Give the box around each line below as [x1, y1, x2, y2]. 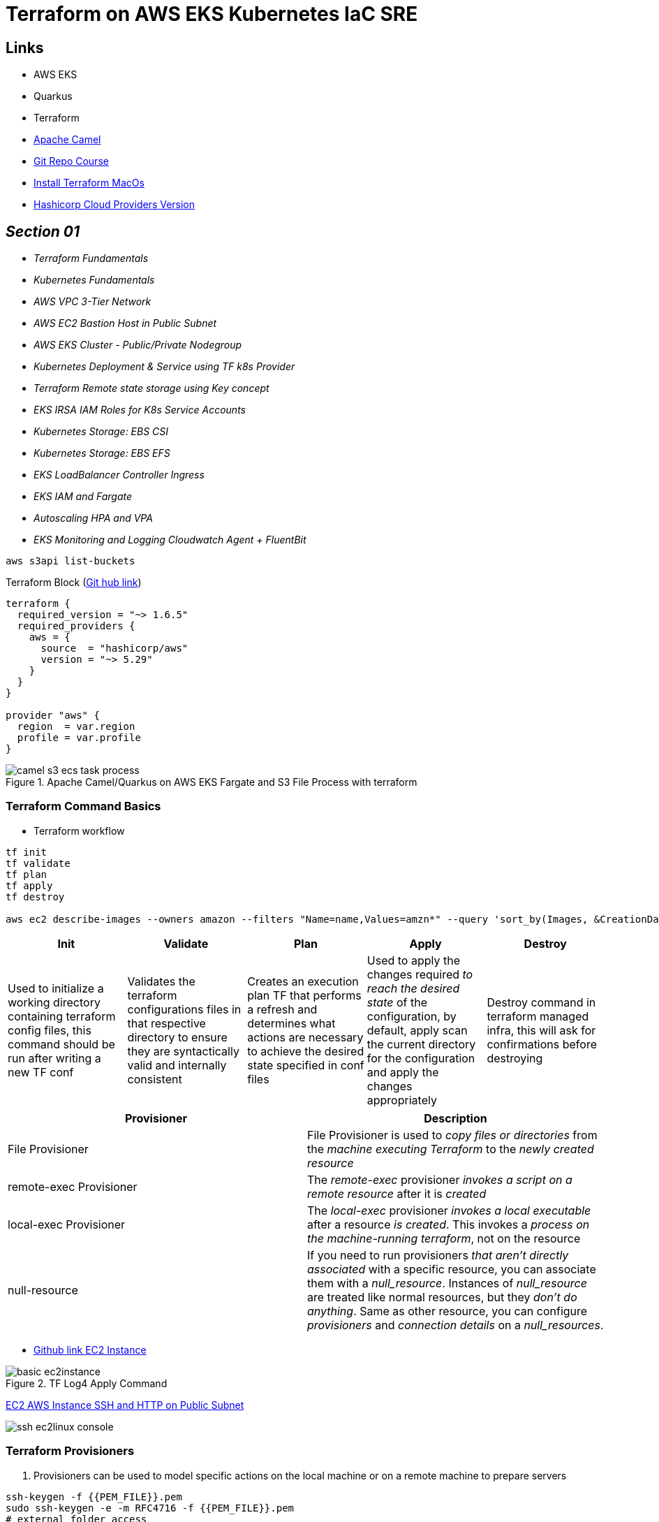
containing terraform [8, 1009, 116, 1023]
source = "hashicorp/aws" [40, 643, 188, 654]
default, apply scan [366, 1023, 468, 1037]
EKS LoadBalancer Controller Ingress [34, 469, 205, 481]
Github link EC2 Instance [34, 1343, 147, 1356]
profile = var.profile [17, 732, 141, 744]
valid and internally [127, 1058, 227, 1072]
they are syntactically [127, 1044, 239, 1058]
